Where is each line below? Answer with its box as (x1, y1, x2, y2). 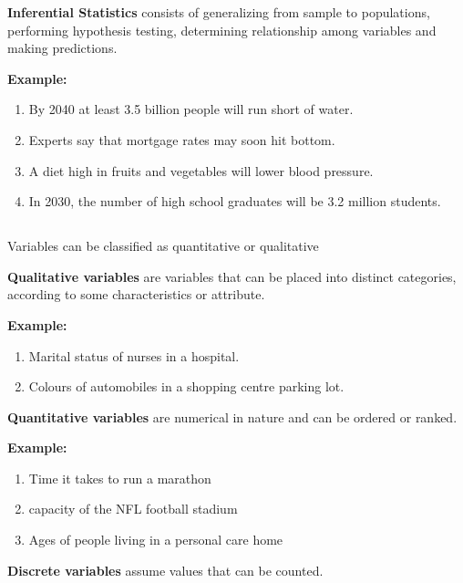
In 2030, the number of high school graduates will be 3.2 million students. (28, 192, 441, 211)
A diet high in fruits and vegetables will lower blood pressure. (28, 161, 374, 180)
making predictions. (7, 38, 118, 57)
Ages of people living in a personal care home (28, 530, 283, 549)
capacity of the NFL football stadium (28, 499, 238, 518)
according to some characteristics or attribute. (7, 285, 265, 304)
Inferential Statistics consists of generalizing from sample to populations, (7, 3, 430, 21)
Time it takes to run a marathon (28, 468, 211, 487)
